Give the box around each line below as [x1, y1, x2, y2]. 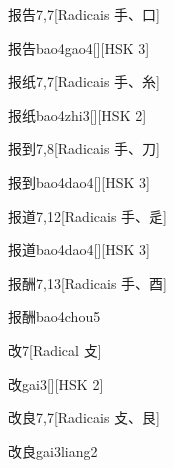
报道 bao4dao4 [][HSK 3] [8, 239, 150, 260]
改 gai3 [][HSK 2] [8, 373, 104, 394]
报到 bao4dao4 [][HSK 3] [8, 171, 150, 192]
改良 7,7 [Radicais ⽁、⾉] [8, 407, 160, 428]
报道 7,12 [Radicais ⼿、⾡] [8, 205, 167, 226]
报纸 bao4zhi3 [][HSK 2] [8, 104, 147, 125]
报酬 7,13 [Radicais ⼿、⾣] [8, 272, 167, 293]
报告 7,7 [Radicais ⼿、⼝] [8, 4, 160, 24]
